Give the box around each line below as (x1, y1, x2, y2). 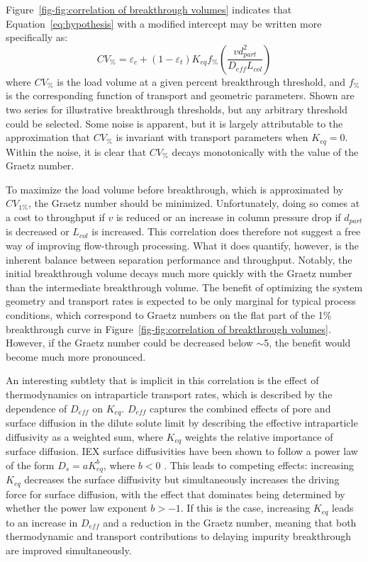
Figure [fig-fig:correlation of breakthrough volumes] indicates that (6, 2, 292, 16)
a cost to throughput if (6, 209, 105, 224)
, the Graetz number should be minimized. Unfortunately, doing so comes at (28, 196, 360, 210)
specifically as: (6, 30, 68, 45)
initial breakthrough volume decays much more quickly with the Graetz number (6, 266, 352, 281)
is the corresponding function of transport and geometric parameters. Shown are (6, 88, 355, 103)
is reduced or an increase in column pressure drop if (116, 209, 341, 224)
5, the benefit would (264, 335, 351, 350)
